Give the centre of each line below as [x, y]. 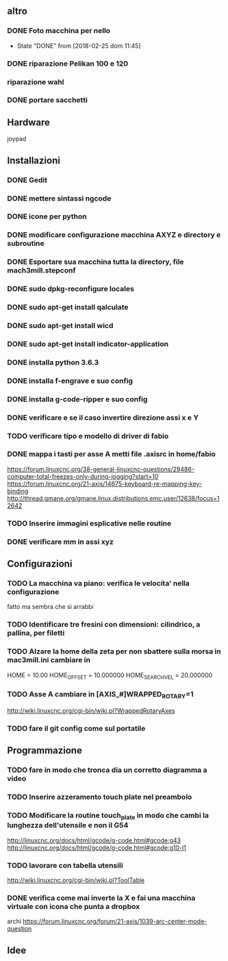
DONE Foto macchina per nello [59, 31]
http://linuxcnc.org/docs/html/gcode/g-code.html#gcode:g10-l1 [97, 847]
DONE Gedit [27, 179]
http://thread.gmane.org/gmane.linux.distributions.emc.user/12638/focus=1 [114, 498]
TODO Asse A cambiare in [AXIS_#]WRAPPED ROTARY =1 [100, 695]
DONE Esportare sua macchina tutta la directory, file [96, 262]
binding [18, 491]
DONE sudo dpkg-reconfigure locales [71, 289]
